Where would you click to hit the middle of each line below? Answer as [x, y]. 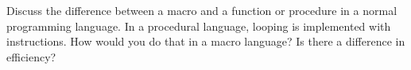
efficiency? [31, 56]
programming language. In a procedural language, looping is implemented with [199, 26]
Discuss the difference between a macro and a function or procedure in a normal [202, 10]
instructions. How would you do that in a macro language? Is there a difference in [206, 41]
